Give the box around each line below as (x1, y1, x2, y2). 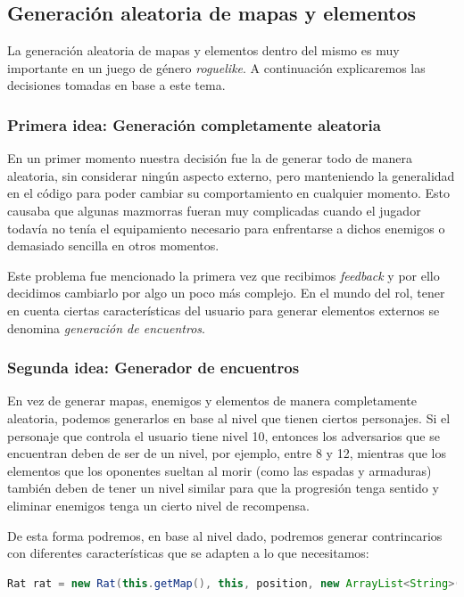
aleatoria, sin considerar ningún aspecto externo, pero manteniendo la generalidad (7, 166, 455, 184)
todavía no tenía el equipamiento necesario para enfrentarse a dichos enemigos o (7, 218, 445, 237)
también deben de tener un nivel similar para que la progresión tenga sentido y (7, 478, 439, 497)
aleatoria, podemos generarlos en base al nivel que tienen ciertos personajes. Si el (7, 408, 451, 427)
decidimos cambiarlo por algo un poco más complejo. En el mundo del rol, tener (7, 283, 445, 302)
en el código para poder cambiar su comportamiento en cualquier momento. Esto (7, 184, 450, 202)
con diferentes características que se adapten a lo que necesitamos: (7, 544, 369, 562)
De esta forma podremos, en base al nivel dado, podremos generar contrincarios (7, 526, 443, 544)
